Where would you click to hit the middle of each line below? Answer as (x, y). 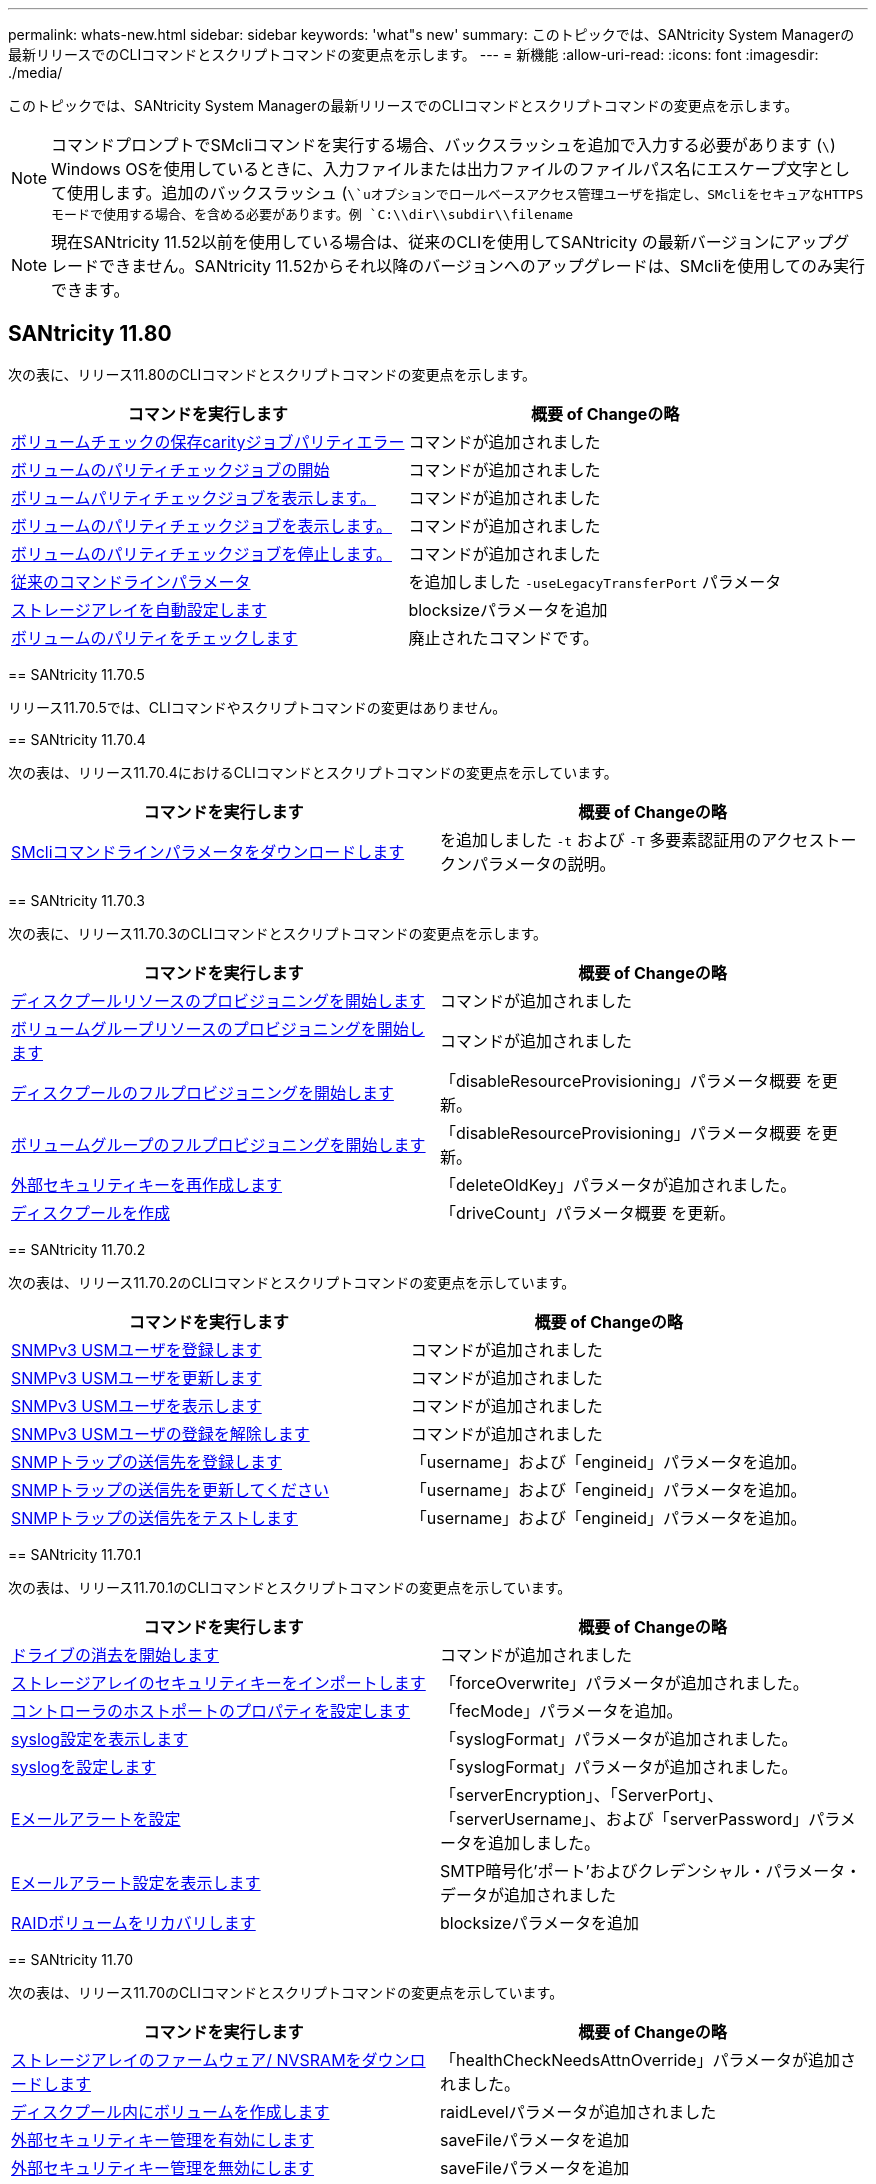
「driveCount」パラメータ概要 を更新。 (588, 1212)
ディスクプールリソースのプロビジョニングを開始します (218, 1000)
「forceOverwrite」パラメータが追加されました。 (624, 1682)
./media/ (35, 72)
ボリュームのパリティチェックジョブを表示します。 (201, 525)
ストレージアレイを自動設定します (139, 609)
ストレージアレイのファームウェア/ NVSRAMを (186, 2059)
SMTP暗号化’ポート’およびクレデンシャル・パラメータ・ (651, 1870)
